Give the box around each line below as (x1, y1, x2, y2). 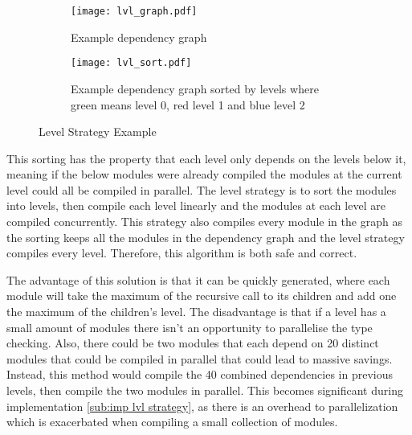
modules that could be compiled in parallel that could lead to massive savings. (6, 350, 393, 367)
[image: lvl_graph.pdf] (71, 6, 198, 17)
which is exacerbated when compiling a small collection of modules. (6, 413, 338, 430)
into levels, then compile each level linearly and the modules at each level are (6, 197, 385, 214)
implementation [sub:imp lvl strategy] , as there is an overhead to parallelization (6, 397, 398, 414)
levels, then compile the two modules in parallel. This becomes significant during (6, 382, 403, 398)
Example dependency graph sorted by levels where (71, 80, 319, 96)
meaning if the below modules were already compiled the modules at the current (6, 166, 402, 183)
